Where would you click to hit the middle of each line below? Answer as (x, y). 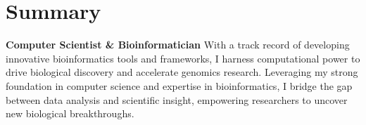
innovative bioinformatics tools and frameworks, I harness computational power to (183, 58)
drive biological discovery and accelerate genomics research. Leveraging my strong (182, 72)
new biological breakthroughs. (70, 113)
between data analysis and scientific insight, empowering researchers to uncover (177, 99)
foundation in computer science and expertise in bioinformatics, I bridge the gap (179, 85)
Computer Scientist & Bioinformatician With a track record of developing (178, 45)
